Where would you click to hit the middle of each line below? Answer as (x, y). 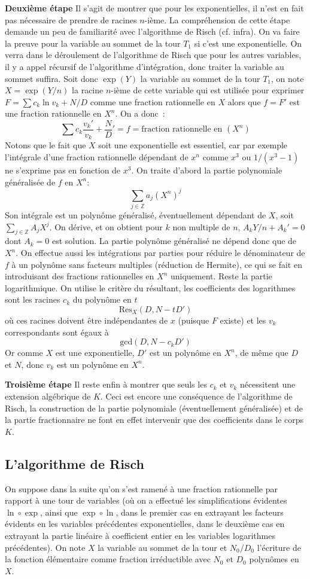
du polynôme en (102, 299)
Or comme (24, 353)
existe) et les (243, 320)
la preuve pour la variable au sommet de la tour (93, 43)
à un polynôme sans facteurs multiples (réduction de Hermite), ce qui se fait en (157, 264)
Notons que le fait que (45, 145)
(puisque (194, 320)
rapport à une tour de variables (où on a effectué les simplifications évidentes (146, 500)
